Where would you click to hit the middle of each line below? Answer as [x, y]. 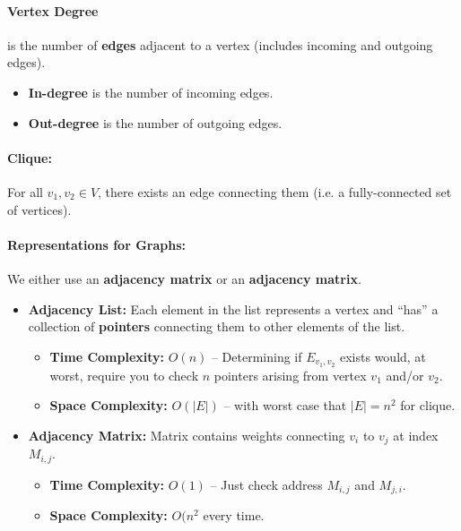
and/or [405, 375]
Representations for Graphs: [96, 244]
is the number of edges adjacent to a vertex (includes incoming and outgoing [220, 44]
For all [25, 191]
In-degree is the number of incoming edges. [151, 92]
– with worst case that [285, 405]
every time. [234, 515]
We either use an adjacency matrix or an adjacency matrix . [184, 278]
